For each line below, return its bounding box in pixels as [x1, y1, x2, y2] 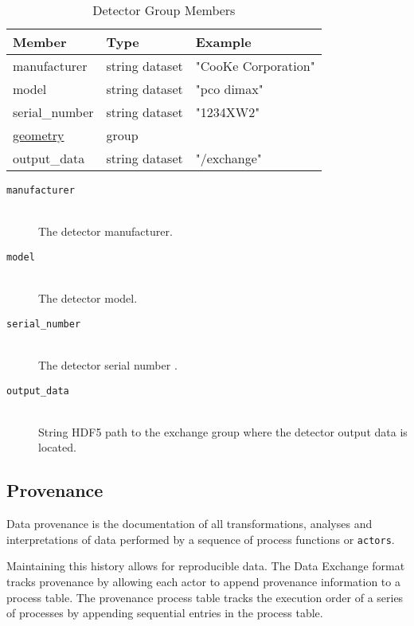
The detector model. [38, 290, 138, 307]
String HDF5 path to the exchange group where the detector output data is [38, 423, 408, 440]
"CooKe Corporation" [195, 57, 315, 75]
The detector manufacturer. [38, 223, 173, 240]
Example [195, 33, 252, 51]
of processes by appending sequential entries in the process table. [6, 604, 323, 621]
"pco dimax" [195, 80, 264, 98]
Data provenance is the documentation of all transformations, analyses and [6, 515, 373, 532]
